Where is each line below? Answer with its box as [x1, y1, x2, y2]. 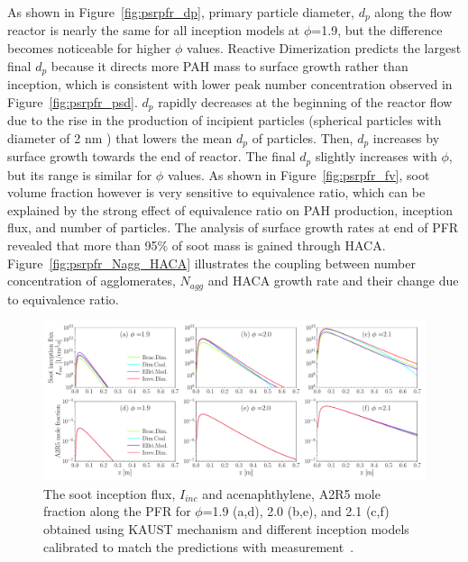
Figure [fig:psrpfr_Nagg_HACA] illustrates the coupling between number [7, 253, 416, 272]
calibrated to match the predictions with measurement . [43, 537, 354, 556]
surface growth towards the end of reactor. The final [7, 147, 296, 166]
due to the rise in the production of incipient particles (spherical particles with [7, 111, 442, 130]
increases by [372, 128, 440, 147]
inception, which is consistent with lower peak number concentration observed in [7, 75, 453, 94]
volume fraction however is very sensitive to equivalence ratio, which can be [7, 183, 426, 202]
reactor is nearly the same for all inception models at [7, 21, 300, 40]
